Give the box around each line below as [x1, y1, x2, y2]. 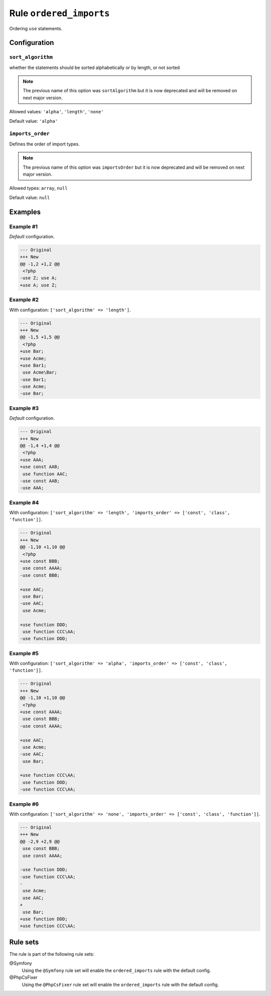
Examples [9, 207, 41, 216]
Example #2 [9, 296, 39, 303]
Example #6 [9, 801, 39, 808]
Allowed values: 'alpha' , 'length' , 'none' [9, 109, 104, 115]
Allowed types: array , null [9, 185, 68, 191]
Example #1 [9, 223, 38, 230]
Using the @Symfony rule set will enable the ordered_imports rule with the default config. [22, 967, 211, 973]
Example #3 [9, 404, 39, 411]
